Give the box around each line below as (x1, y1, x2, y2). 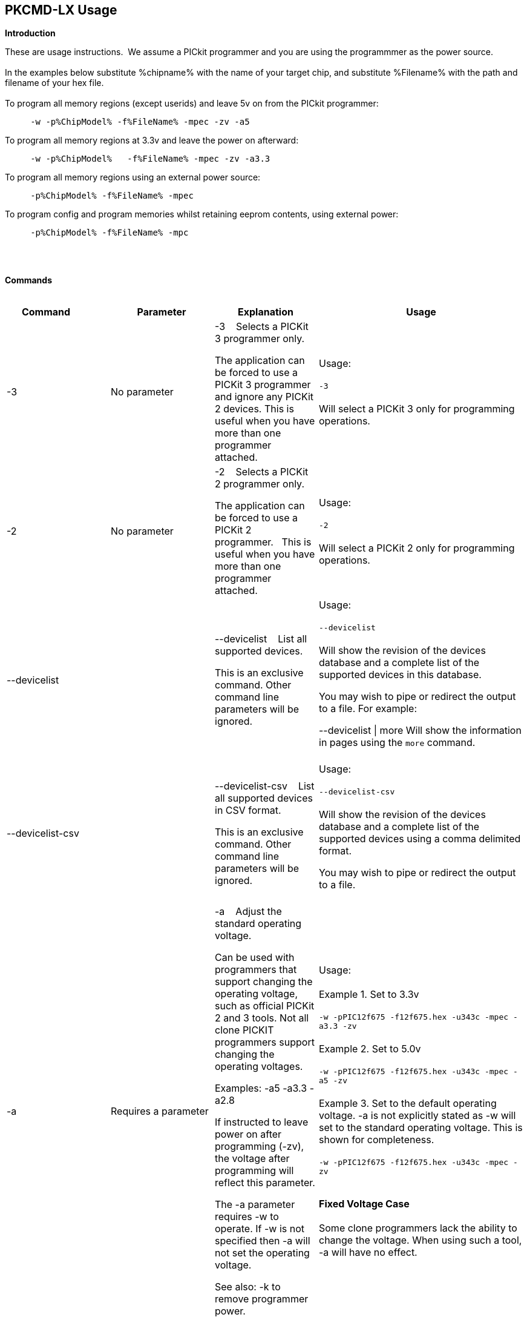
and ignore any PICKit (215, 391, 314, 403)
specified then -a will (215, 1235, 310, 1247)
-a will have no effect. (319, 1246, 417, 1259)
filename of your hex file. (5, 78, 104, 88)
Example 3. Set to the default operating (319, 1097, 497, 1110)
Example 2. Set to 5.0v (319, 1043, 421, 1055)
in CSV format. (215, 804, 281, 816)
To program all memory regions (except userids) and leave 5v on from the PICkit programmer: (5, 98, 379, 109)
